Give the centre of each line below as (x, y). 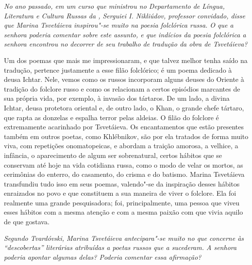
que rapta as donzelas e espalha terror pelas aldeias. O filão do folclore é (111, 117)
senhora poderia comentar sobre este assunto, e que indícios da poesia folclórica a (125, 34)
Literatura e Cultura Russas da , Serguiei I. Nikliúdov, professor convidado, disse (125, 15)
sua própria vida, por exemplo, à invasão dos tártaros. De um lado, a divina (117, 98)
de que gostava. (27, 222)
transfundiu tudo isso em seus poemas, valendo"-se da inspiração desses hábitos (122, 183)
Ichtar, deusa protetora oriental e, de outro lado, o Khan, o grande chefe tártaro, (124, 107)
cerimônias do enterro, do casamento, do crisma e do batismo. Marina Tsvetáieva (124, 174)
